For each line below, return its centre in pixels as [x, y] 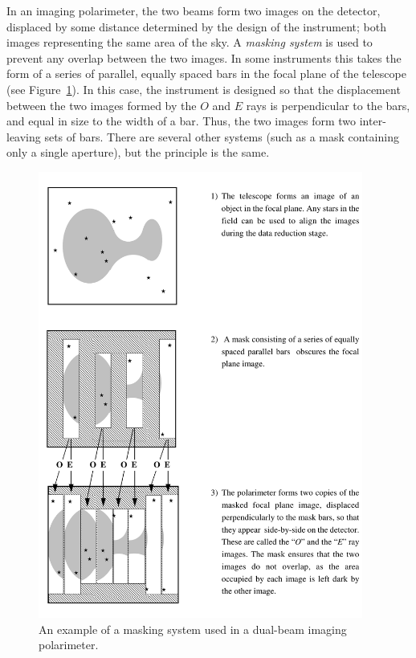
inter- [373, 121]
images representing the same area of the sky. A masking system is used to [190, 42]
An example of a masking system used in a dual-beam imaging [193, 629]
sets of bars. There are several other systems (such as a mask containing [222, 136]
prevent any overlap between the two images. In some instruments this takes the [204, 57]
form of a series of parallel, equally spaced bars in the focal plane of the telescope [206, 74]
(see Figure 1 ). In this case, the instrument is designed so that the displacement [204, 89]
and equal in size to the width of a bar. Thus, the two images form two [181, 121]
